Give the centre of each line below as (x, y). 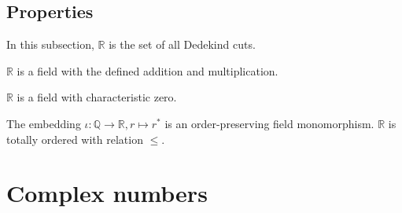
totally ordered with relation (75, 139)
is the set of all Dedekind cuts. (182, 44)
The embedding (44, 123)
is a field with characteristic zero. (97, 97)
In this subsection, (50, 44)
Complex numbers (107, 193)
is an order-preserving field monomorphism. (269, 123)
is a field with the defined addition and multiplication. (148, 70)
